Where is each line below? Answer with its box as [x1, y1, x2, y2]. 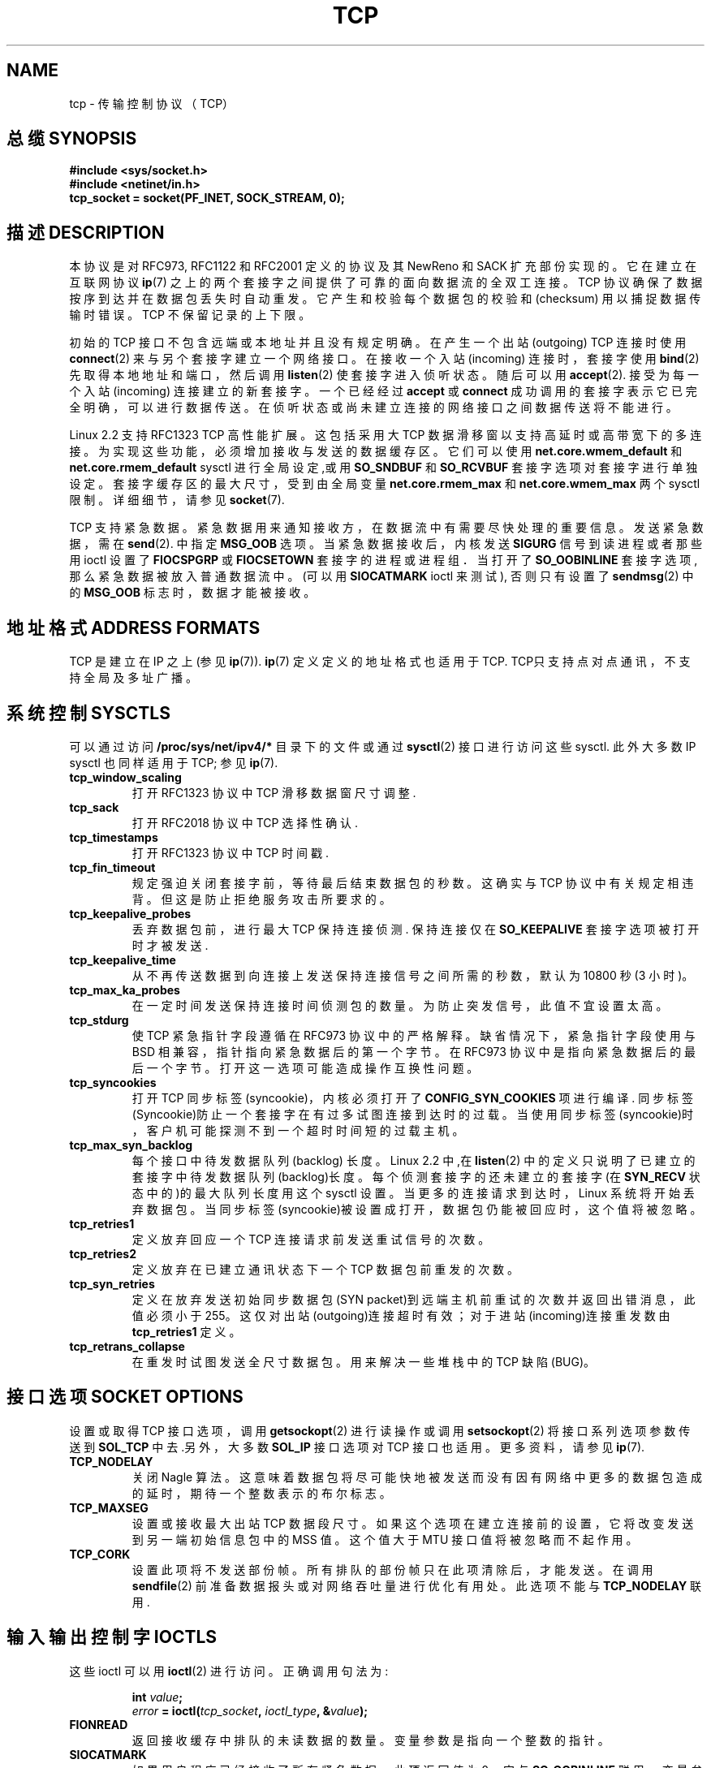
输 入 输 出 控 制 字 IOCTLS [6, 1627, 218, 1648]
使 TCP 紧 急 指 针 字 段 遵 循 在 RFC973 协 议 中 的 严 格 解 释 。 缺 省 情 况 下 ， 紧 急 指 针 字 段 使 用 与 [131, 1028, 696, 1042]
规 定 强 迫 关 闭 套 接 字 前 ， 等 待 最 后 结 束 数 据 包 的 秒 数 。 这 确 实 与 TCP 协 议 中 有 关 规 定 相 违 [131, 875, 694, 890]
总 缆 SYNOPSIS [6, 128, 137, 149]
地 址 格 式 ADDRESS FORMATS [6, 617, 261, 638]
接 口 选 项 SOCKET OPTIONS [6, 1386, 243, 1408]
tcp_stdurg [69, 1012, 129, 1027]
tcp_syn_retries [69, 1276, 155, 1291]
